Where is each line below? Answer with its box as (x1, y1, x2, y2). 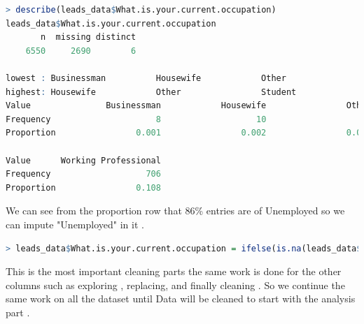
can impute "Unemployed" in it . (6, 216, 144, 231)
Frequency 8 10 (6, 114, 267, 124)
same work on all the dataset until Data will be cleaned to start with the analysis (6, 291, 356, 306)
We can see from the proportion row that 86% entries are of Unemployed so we (6, 203, 345, 218)
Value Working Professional (6, 155, 161, 165)
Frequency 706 (6, 169, 161, 179)
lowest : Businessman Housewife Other (6, 73, 286, 83)
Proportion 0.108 (6, 182, 161, 193)
